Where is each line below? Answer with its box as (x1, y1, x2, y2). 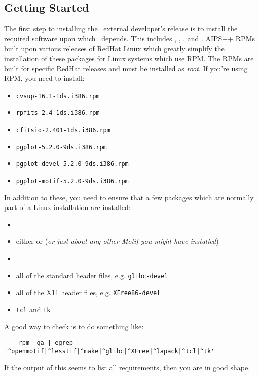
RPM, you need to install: (4, 73, 85, 83)
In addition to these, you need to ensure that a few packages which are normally (4, 192, 254, 202)
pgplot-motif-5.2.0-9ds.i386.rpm (16, 178, 129, 185)
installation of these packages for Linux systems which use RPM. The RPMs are (4, 53, 254, 63)
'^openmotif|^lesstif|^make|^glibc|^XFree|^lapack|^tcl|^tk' (4, 347, 215, 355)
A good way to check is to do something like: (4, 321, 144, 331)
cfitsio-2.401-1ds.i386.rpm (16, 127, 110, 134)
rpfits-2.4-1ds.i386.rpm (16, 109, 100, 117)
